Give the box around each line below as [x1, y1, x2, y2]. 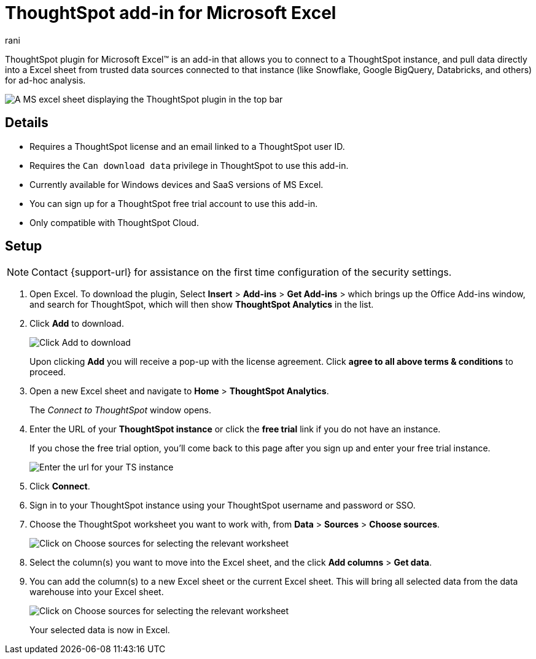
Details [5, 115, 49, 131]
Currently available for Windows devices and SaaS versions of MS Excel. [29, 179, 324, 190]
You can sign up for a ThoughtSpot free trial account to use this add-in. [29, 198, 318, 209]
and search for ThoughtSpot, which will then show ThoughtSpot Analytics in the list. [29, 299, 374, 310]
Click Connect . [29, 481, 90, 492]
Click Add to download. [29, 318, 124, 329]
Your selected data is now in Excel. [29, 625, 170, 636]
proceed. [29, 367, 66, 378]
